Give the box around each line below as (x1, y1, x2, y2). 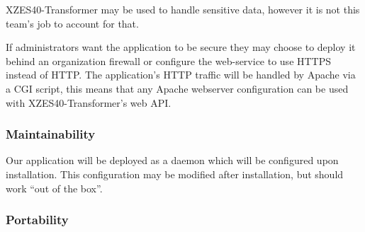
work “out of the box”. (6, 180, 103, 195)
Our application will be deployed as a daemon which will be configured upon (6, 153, 339, 168)
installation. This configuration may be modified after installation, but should (6, 166, 344, 181)
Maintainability (6, 125, 96, 143)
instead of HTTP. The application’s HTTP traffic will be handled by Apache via (6, 67, 356, 82)
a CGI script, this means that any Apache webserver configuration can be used (6, 81, 349, 95)
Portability (6, 211, 69, 228)
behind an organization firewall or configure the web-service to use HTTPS (6, 53, 332, 68)
